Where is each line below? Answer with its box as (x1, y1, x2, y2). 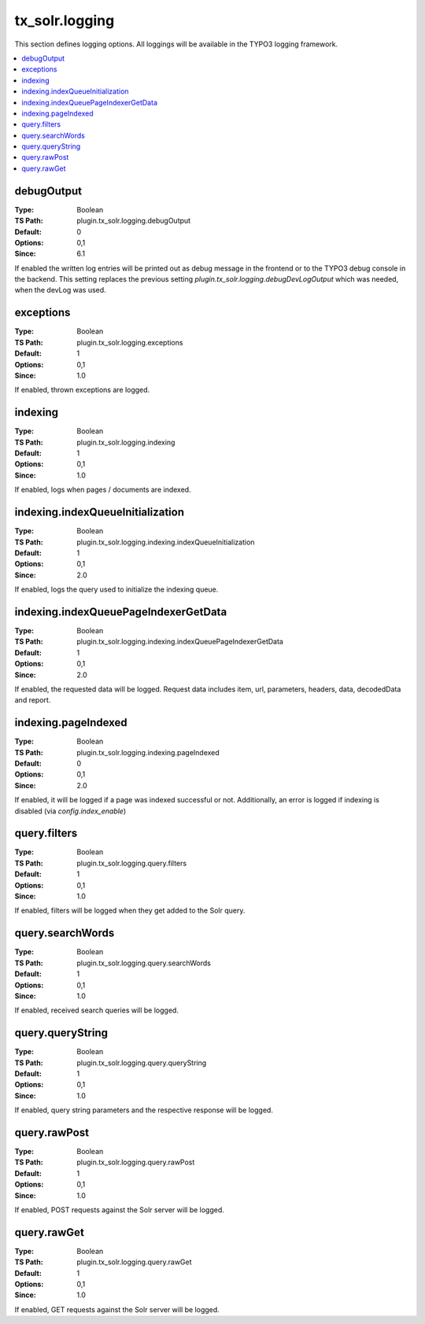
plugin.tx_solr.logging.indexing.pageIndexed (76, 747, 220, 757)
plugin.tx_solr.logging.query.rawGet (76, 1257, 192, 1267)
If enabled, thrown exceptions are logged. (14, 385, 150, 395)
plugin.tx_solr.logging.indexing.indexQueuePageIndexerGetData (76, 637, 283, 647)
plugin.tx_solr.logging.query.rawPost (76, 1157, 195, 1167)
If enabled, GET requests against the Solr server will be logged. (14, 1304, 220, 1314)
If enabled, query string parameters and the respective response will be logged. (14, 1105, 273, 1115)
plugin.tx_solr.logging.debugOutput (76, 216, 191, 226)
